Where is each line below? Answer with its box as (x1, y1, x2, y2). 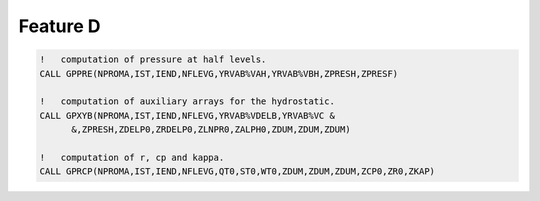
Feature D (18, 15, 101, 37)
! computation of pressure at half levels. (39, 54, 267, 65)
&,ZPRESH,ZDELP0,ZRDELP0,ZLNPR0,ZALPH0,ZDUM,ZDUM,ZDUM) (71, 124, 351, 135)
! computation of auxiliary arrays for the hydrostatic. (39, 96, 335, 107)
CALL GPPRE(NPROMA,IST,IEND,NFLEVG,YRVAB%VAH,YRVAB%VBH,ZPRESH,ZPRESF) (39, 68, 399, 79)
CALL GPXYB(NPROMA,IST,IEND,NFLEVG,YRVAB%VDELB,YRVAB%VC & (39, 110, 335, 121)
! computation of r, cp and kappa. (39, 151, 225, 163)
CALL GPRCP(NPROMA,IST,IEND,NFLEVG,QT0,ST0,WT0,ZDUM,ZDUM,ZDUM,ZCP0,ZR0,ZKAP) (39, 166, 435, 177)
